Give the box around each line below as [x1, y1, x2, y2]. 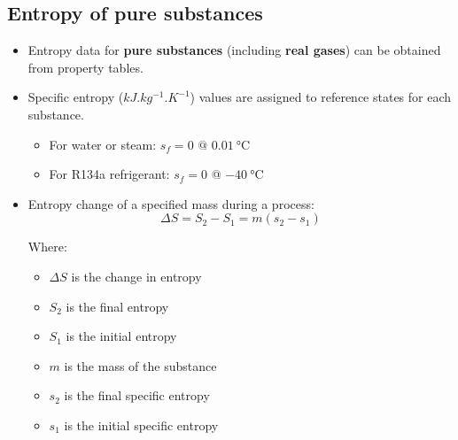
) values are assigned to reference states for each [190, 88, 452, 106]
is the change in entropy [71, 266, 202, 285]
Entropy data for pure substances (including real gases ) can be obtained [27, 41, 441, 59]
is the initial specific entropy [64, 415, 219, 434]
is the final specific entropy [64, 386, 210, 405]
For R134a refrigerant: [49, 165, 170, 183]
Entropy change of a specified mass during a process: [27, 194, 314, 212]
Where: [27, 237, 67, 256]
